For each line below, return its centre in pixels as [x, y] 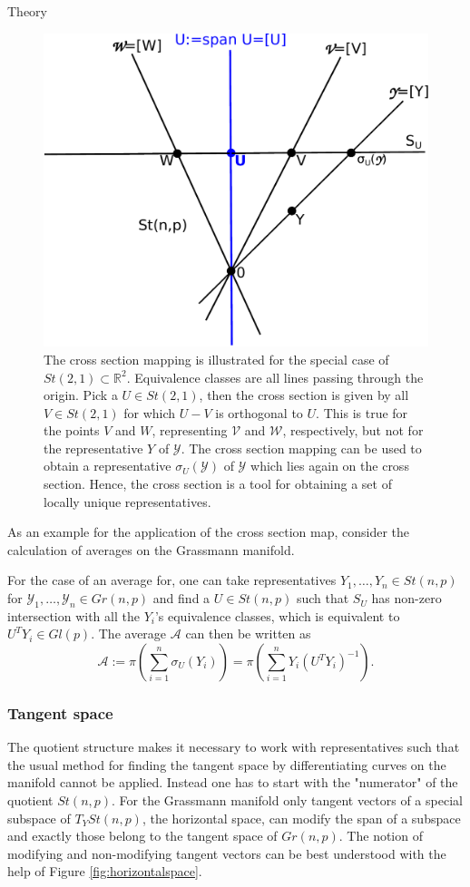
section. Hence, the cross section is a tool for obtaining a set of [218, 484]
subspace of [39, 818]
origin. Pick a [81, 395]
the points [72, 430]
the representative [93, 448]
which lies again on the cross [330, 466]
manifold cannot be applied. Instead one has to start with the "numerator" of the [233, 782]
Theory [27, 11]
